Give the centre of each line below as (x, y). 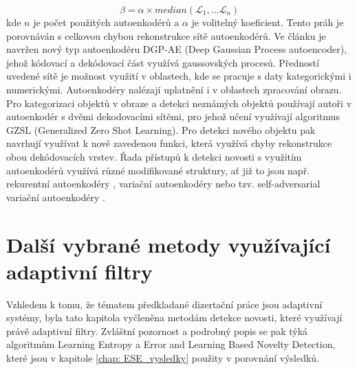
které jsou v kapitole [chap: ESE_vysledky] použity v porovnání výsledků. (163, 358)
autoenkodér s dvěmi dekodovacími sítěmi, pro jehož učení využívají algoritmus (173, 116)
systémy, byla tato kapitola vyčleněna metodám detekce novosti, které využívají (174, 317)
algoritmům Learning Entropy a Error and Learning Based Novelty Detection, (171, 344)
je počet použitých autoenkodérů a (106, 22)
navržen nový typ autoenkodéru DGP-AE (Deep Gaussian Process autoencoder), (177, 49)
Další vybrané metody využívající (169, 244)
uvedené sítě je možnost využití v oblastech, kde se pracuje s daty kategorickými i (179, 76)
